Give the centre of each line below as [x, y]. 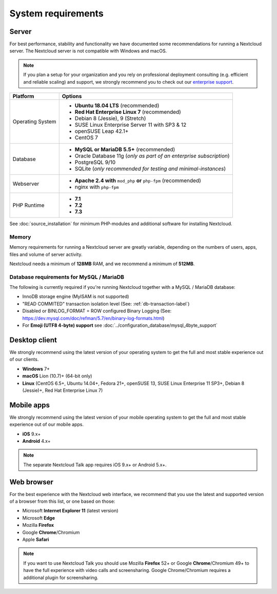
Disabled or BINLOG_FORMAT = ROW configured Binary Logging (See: [97, 311]
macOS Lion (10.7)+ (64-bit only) [57, 376]
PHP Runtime [28, 205]
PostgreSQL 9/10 [95, 163]
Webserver [26, 184]
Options [72, 96]
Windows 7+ [36, 369]
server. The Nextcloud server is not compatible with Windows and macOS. [88, 51]
